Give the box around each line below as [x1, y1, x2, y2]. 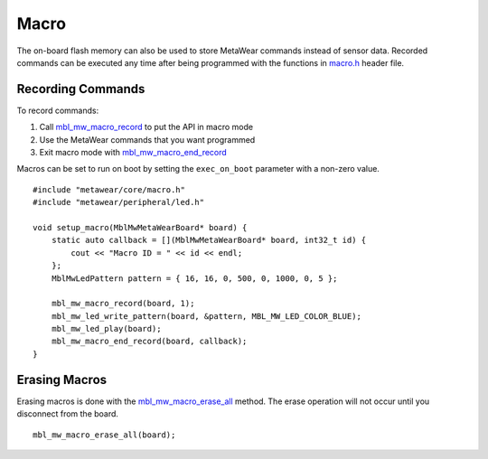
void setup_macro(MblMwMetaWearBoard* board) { [33, 222, 248, 232]
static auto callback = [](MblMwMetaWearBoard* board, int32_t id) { [51, 235, 367, 246]
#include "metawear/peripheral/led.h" [33, 197, 205, 208]
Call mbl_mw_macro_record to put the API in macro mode [39, 122, 253, 133]
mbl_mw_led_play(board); [51, 323, 162, 334]
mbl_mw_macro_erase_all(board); [33, 429, 176, 440]
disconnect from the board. [16, 408, 119, 419]
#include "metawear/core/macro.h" [33, 184, 185, 194]
